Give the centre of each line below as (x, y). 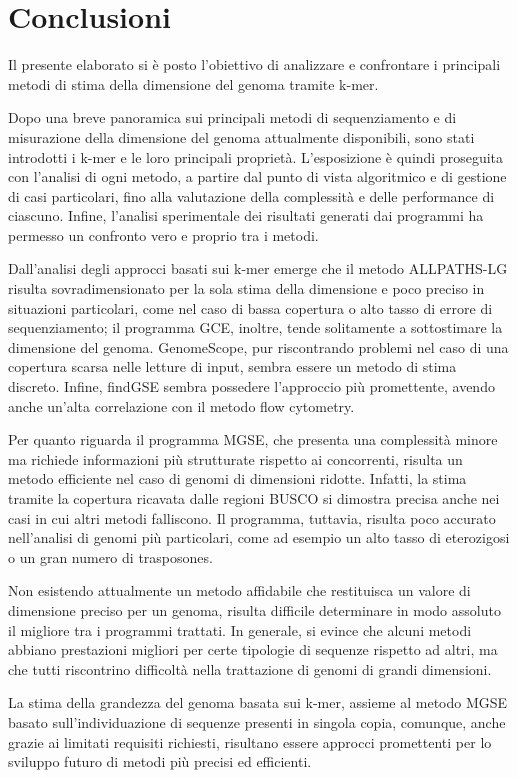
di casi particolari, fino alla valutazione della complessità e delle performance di (251, 195)
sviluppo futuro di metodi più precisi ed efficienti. (160, 761)
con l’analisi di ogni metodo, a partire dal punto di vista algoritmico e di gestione (257, 176)
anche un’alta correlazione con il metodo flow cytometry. (181, 405)
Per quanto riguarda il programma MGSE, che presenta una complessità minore (253, 439)
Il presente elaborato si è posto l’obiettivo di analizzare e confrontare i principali (254, 64)
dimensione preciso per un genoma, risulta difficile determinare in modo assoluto (254, 609)
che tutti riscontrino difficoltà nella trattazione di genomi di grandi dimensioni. (250, 668)
